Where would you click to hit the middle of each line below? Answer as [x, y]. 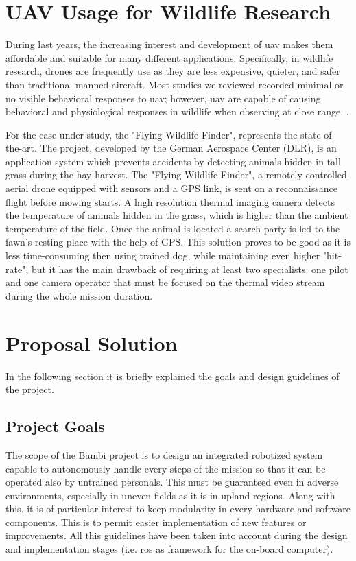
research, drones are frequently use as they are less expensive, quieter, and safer [173, 71]
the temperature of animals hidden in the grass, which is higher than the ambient [177, 215]
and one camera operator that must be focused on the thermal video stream [165, 282]
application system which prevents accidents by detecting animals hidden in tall [173, 161]
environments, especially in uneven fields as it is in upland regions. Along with [170, 495]
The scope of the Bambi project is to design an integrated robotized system [164, 454]
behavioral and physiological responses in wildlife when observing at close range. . [177, 111]
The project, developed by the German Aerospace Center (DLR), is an [188, 148]
